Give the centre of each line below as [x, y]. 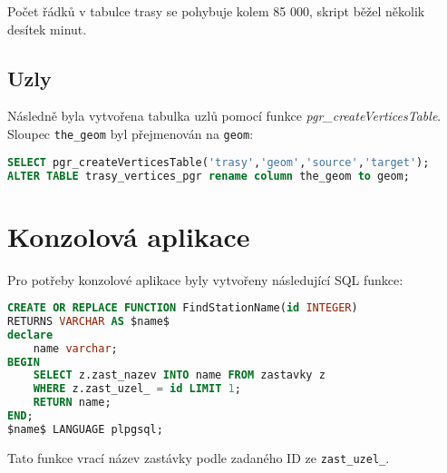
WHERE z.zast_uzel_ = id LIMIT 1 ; [137, 389]
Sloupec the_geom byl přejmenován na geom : [131, 133]
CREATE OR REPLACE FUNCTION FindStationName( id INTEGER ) [183, 308]
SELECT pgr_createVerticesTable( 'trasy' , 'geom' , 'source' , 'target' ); [219, 162]
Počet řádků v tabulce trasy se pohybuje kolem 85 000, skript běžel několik [216, 11]
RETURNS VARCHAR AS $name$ [89, 321]
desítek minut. [47, 29]
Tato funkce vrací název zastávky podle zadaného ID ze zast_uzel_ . [199, 457]
